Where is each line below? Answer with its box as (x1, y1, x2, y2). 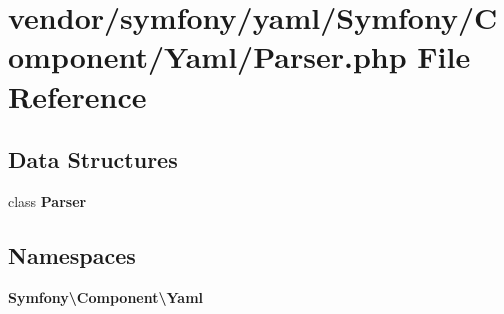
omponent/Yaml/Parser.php (8, 36, 407, 77)
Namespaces (8, 239, 136, 270)
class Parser (8, 190, 87, 211)
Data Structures (8, 144, 178, 175)
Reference (8, 75, 147, 116)
